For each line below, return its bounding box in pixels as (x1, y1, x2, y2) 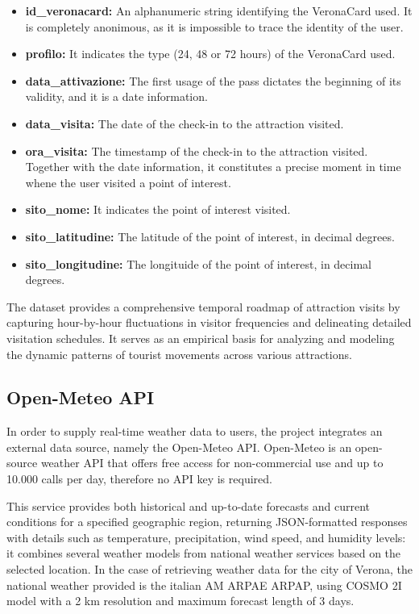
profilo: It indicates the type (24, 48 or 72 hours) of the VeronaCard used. (25, 45, 396, 62)
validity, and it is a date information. (25, 88, 208, 105)
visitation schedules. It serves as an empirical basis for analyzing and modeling (6, 329, 395, 346)
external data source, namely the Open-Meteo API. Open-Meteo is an (6, 438, 352, 455)
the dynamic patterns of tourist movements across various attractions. (6, 345, 352, 362)
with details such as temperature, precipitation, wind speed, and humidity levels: (6, 528, 406, 545)
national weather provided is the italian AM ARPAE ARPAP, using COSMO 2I (6, 576, 402, 593)
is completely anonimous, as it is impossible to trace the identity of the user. (25, 18, 404, 35)
